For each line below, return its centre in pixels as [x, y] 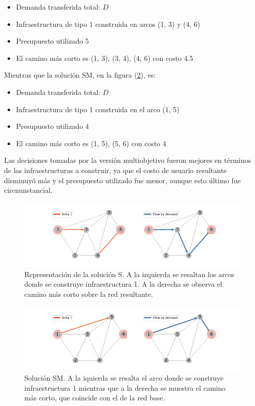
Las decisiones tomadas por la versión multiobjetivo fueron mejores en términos [128, 160]
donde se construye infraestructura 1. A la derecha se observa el [123, 284]
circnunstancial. [28, 190]
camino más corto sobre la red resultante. [89, 294]
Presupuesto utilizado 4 [52, 126]
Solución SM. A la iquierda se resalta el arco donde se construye [124, 378]
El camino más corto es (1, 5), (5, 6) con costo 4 [91, 143]
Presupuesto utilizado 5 [52, 41]
